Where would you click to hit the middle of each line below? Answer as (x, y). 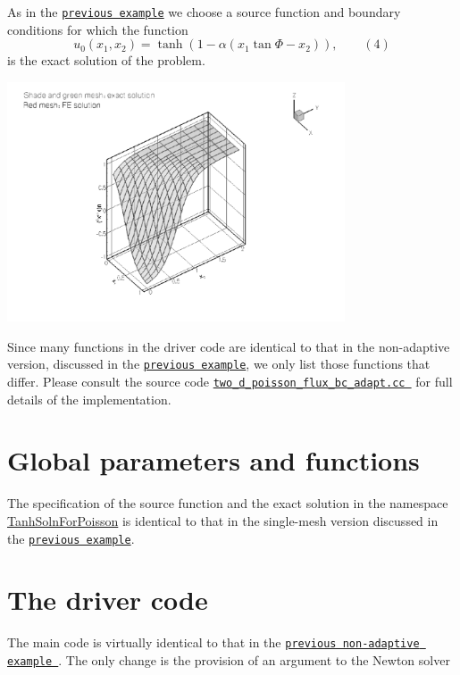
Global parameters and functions (213, 460)
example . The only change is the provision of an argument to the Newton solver (229, 660)
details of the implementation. (89, 399)
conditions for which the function (98, 29)
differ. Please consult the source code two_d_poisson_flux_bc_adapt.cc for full (230, 382)
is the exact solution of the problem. (106, 60)
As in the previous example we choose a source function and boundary (204, 12)
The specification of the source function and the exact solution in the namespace (228, 503)
